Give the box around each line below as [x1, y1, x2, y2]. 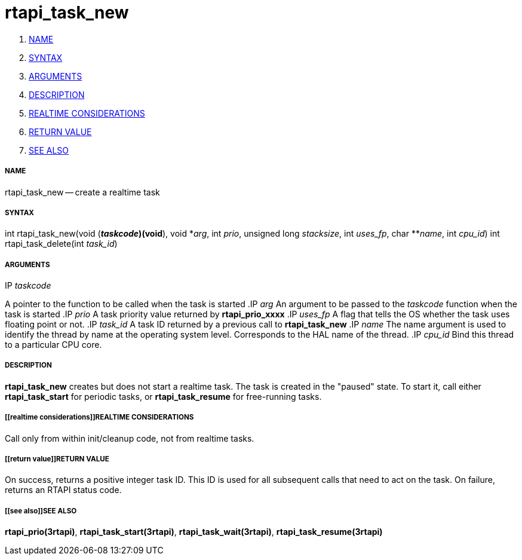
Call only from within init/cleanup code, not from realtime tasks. [5, 433, 254, 443]
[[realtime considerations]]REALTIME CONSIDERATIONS [5, 413, 194, 422]
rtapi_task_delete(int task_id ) [5, 238, 118, 249]
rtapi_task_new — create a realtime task [5, 186, 160, 197]
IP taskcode [5, 280, 51, 291]
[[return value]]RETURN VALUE [5, 455, 109, 464]
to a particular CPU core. [5, 339, 102, 350]
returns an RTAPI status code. [5, 485, 122, 495]
